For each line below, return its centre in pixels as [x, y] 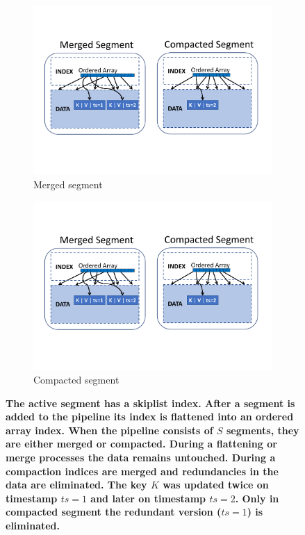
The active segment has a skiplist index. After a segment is [150, 403]
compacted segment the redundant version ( [114, 512]
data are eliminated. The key [76, 485]
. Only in [257, 498]
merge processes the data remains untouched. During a [141, 457]
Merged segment [68, 184]
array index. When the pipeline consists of [109, 430]
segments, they [263, 430]
